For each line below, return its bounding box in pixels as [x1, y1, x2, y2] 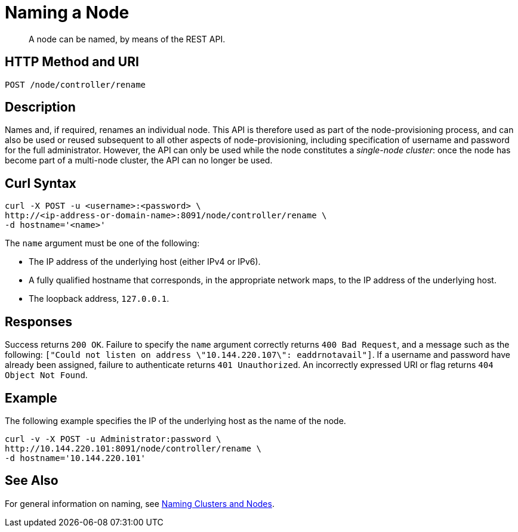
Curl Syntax [5, 175, 76, 191]
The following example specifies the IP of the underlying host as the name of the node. [5, 415, 346, 426]
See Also [5, 473, 58, 488]
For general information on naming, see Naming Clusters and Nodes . [5, 498, 275, 509]
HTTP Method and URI [5, 54, 139, 70]
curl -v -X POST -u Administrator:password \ [5, 434, 221, 444]
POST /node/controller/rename [5, 79, 146, 89]
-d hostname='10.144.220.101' [5, 453, 146, 463]
